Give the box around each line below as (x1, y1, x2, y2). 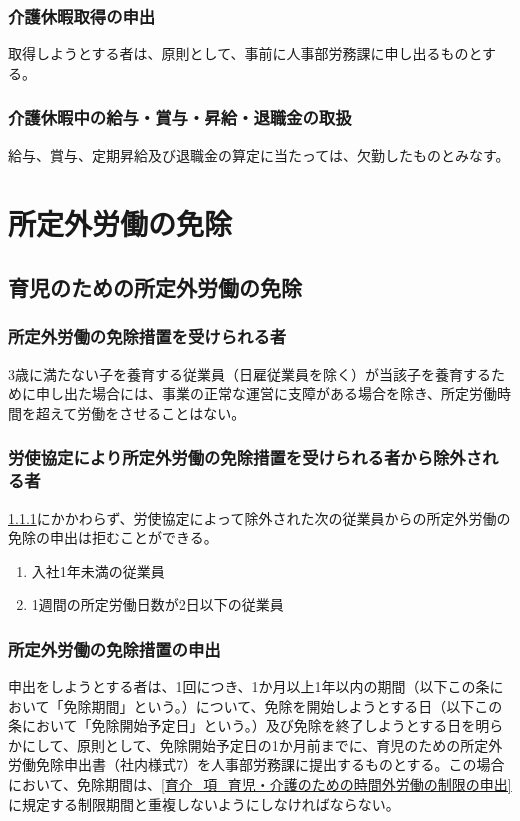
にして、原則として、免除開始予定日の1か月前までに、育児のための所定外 (21, 734, 503, 755)
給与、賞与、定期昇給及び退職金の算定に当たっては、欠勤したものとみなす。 (8, 144, 510, 165)
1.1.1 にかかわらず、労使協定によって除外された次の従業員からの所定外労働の (8, 507, 511, 528)
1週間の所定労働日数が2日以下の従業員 (31, 594, 284, 615)
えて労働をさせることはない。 (49, 402, 246, 423)
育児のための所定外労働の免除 (8, 271, 302, 302)
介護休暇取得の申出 (8, 3, 156, 28)
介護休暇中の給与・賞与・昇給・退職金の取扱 (8, 105, 352, 130)
